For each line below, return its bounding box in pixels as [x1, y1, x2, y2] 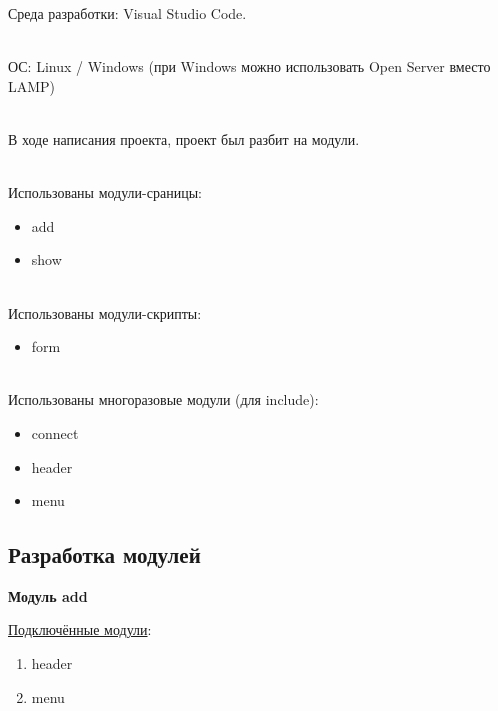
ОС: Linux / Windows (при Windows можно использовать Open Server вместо [8, 56, 491, 77]
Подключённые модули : [8, 619, 152, 640]
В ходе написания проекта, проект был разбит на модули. [8, 128, 360, 149]
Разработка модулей [8, 539, 201, 570]
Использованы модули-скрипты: [8, 302, 202, 323]
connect [31, 422, 79, 443]
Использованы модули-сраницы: [8, 182, 202, 203]
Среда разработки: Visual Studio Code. [8, 3, 247, 23]
